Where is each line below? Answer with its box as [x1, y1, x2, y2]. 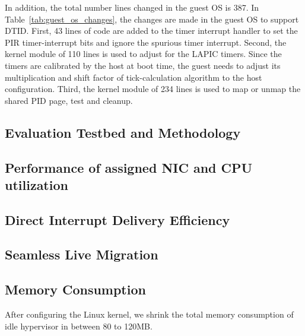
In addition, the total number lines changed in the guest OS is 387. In [5, 1, 259, 13]
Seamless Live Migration [5, 245, 158, 264]
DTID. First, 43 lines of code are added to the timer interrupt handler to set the [5, 24, 298, 37]
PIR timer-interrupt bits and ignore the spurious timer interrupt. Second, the [5, 36, 287, 48]
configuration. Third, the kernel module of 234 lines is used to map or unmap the [5, 83, 301, 95]
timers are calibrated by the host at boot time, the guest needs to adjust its [5, 59, 281, 71]
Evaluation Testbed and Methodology [5, 123, 241, 141]
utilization [5, 175, 68, 194]
